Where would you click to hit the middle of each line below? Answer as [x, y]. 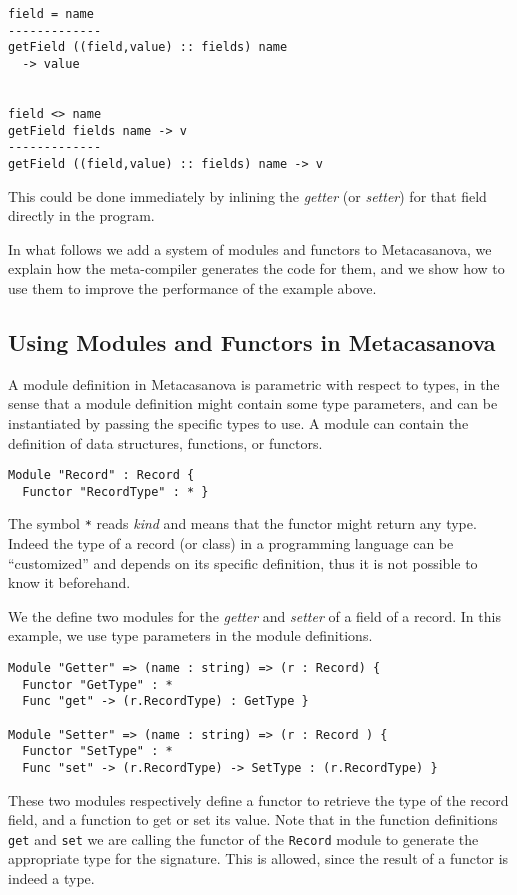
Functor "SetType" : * [97, 751]
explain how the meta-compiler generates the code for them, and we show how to [256, 268]
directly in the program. [81, 215]
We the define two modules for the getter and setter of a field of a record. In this [254, 615]
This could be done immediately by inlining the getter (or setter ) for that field [247, 195]
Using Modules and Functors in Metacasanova [252, 341]
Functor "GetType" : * [97, 684]
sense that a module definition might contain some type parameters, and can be [253, 403]
